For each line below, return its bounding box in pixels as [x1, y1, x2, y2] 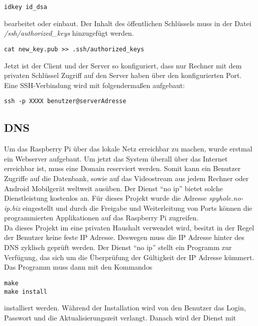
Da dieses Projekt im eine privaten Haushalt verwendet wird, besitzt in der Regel [4, 222, 254, 232]
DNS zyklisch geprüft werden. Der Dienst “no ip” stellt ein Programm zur [4, 242, 232, 253]
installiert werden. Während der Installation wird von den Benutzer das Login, [4, 302, 246, 313]
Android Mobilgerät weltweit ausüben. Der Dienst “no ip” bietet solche [4, 183, 223, 193]
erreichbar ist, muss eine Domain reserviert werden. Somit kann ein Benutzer [4, 163, 241, 174]
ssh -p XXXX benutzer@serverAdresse [4, 98, 126, 105]
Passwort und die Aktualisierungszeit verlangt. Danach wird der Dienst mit [4, 312, 236, 322]
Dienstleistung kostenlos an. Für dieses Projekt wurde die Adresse [4, 193, 207, 203]
